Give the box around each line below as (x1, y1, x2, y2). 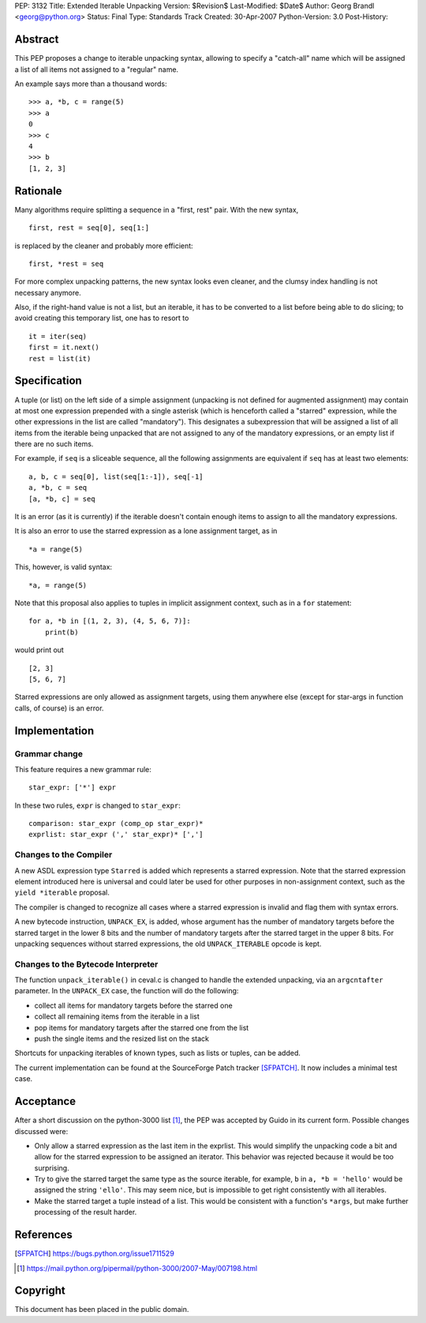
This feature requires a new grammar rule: (14, 764, 151, 774)
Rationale (14, 184, 62, 198)
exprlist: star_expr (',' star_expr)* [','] (28, 830, 204, 839)
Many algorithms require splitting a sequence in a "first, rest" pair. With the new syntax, (14, 205, 299, 214)
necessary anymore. (14, 288, 82, 297)
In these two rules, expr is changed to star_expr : (14, 801, 181, 810)
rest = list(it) (28, 354, 92, 363)
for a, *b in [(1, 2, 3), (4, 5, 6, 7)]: (28, 616, 191, 626)
